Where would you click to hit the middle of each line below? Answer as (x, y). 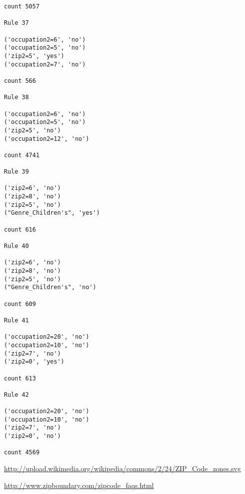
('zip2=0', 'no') (32, 436)
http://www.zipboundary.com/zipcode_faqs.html (79, 485)
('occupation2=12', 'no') (47, 139)
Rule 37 (17, 23)
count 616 (20, 229)
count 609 (20, 304)
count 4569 (22, 453)
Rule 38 (17, 97)
